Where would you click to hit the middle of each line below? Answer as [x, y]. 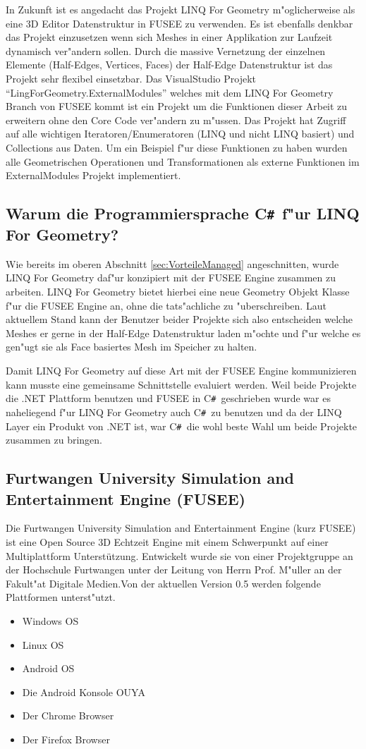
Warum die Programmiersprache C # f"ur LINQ [183, 213]
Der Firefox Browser [66, 739]
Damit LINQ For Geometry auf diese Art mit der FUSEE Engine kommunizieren [181, 371]
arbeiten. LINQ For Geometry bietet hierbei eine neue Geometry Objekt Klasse [178, 292]
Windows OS [50, 620]
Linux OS [43, 644]
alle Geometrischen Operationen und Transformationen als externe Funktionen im [183, 161]
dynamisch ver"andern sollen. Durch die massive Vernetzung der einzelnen [166, 50]
